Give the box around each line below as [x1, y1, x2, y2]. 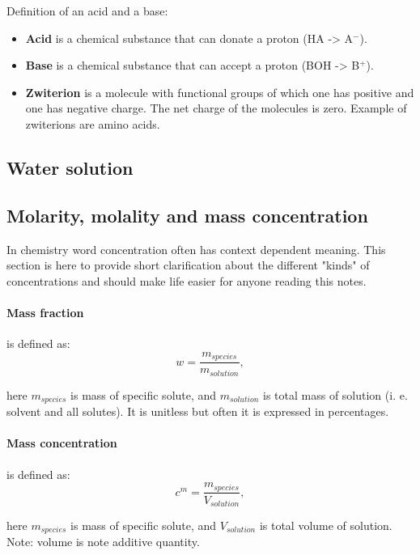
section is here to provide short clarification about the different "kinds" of [6, 256, 370, 273]
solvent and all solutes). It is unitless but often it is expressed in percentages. [6, 403, 389, 420]
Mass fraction [6, 303, 84, 320]
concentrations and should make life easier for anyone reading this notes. [6, 272, 367, 289]
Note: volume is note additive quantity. [6, 533, 200, 550]
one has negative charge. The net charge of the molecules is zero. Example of [25, 100, 407, 117]
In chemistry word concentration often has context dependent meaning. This [6, 240, 386, 257]
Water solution [6, 155, 134, 180]
